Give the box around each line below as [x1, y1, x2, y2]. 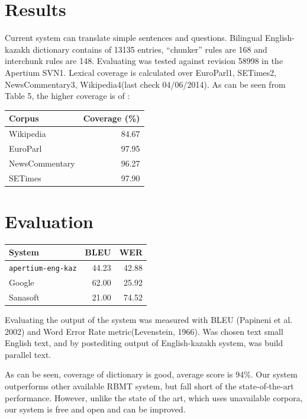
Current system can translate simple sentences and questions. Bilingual [5, 31, 263, 44]
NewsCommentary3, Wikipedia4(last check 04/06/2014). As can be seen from [5, 78, 286, 90]
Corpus [9, 112, 39, 124]
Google [9, 276, 34, 289]
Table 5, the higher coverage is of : [5, 89, 130, 102]
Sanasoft [9, 290, 40, 303]
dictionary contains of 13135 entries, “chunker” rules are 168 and [33, 43, 267, 55]
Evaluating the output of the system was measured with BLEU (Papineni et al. [5, 313, 293, 325]
